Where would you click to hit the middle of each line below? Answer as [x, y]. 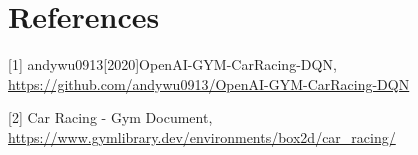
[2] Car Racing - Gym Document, [110, 117]
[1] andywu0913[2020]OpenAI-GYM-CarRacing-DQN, [172, 64]
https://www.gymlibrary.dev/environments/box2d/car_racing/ [202, 136]
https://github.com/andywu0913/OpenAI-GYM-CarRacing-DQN [209, 83]
